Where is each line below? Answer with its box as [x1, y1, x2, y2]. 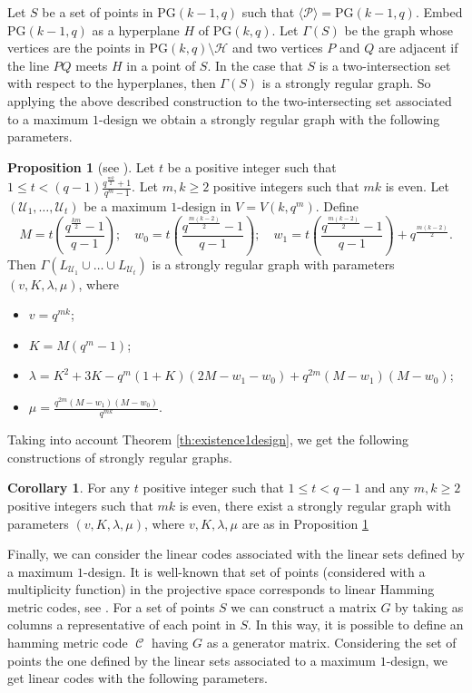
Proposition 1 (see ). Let [7, 157, 155, 176]
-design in [177, 196, 231, 215]
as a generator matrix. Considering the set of [206, 633, 457, 652]
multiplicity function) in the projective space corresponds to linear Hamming [7, 580, 435, 599]
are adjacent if [378, 38, 458, 57]
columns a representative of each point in [7, 615, 236, 634]
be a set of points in [42, 3, 153, 21]
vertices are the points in [7, 38, 145, 57]
